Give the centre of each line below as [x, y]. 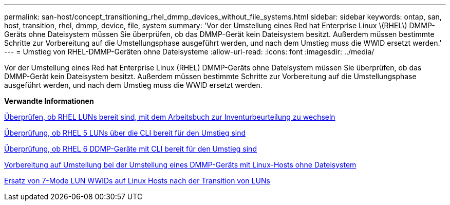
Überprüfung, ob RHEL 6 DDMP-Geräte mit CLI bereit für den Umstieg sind [130, 149]
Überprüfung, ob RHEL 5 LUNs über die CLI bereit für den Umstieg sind [125, 133]
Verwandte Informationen [49, 101]
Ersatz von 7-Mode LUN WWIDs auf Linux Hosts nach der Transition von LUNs [137, 181]
